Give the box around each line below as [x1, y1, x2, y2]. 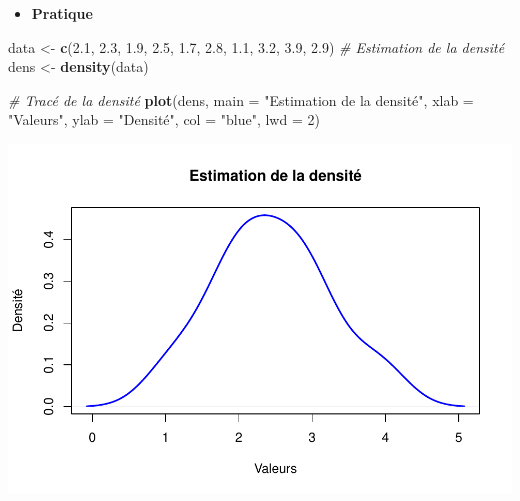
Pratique [31, 3, 93, 23]
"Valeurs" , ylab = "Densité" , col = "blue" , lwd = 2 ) [8, 109, 320, 130]
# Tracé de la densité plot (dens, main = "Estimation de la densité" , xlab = [8, 89, 474, 110]
